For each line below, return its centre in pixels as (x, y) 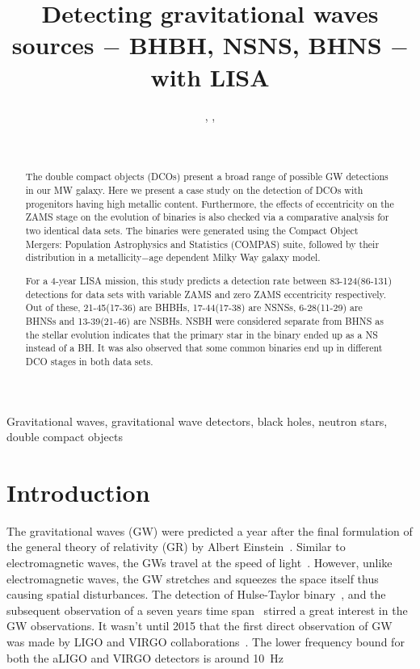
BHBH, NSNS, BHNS (255, 45)
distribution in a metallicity (84, 257)
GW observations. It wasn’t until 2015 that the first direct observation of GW (199, 626)
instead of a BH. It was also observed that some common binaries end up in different (204, 348)
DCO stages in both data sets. (89, 361)
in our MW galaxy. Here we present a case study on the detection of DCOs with (194, 190)
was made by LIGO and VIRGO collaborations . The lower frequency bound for (206, 642)
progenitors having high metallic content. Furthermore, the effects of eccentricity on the (210, 203)
